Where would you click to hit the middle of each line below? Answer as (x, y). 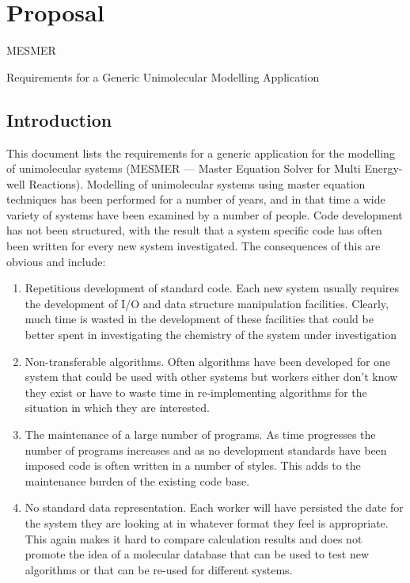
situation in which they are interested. (117, 408)
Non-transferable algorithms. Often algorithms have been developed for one (208, 361)
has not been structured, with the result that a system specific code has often (194, 230)
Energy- (383, 168)
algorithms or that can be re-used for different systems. (159, 569)
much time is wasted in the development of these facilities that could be (199, 319)
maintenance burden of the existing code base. (137, 480)
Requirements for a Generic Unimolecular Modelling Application (163, 76)
